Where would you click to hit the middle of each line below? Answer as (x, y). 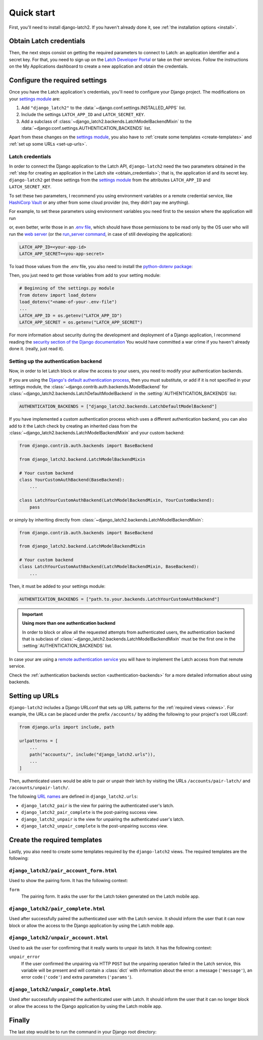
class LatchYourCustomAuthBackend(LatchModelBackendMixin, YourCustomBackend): (117, 500)
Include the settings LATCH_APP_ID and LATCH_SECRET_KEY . (83, 115)
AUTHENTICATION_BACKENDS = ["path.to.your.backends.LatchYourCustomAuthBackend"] (120, 599)
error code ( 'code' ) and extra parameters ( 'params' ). (77, 977)
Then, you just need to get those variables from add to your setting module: (85, 275)
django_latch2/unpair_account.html (59, 938)
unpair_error (25, 957)
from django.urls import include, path (67, 727)
